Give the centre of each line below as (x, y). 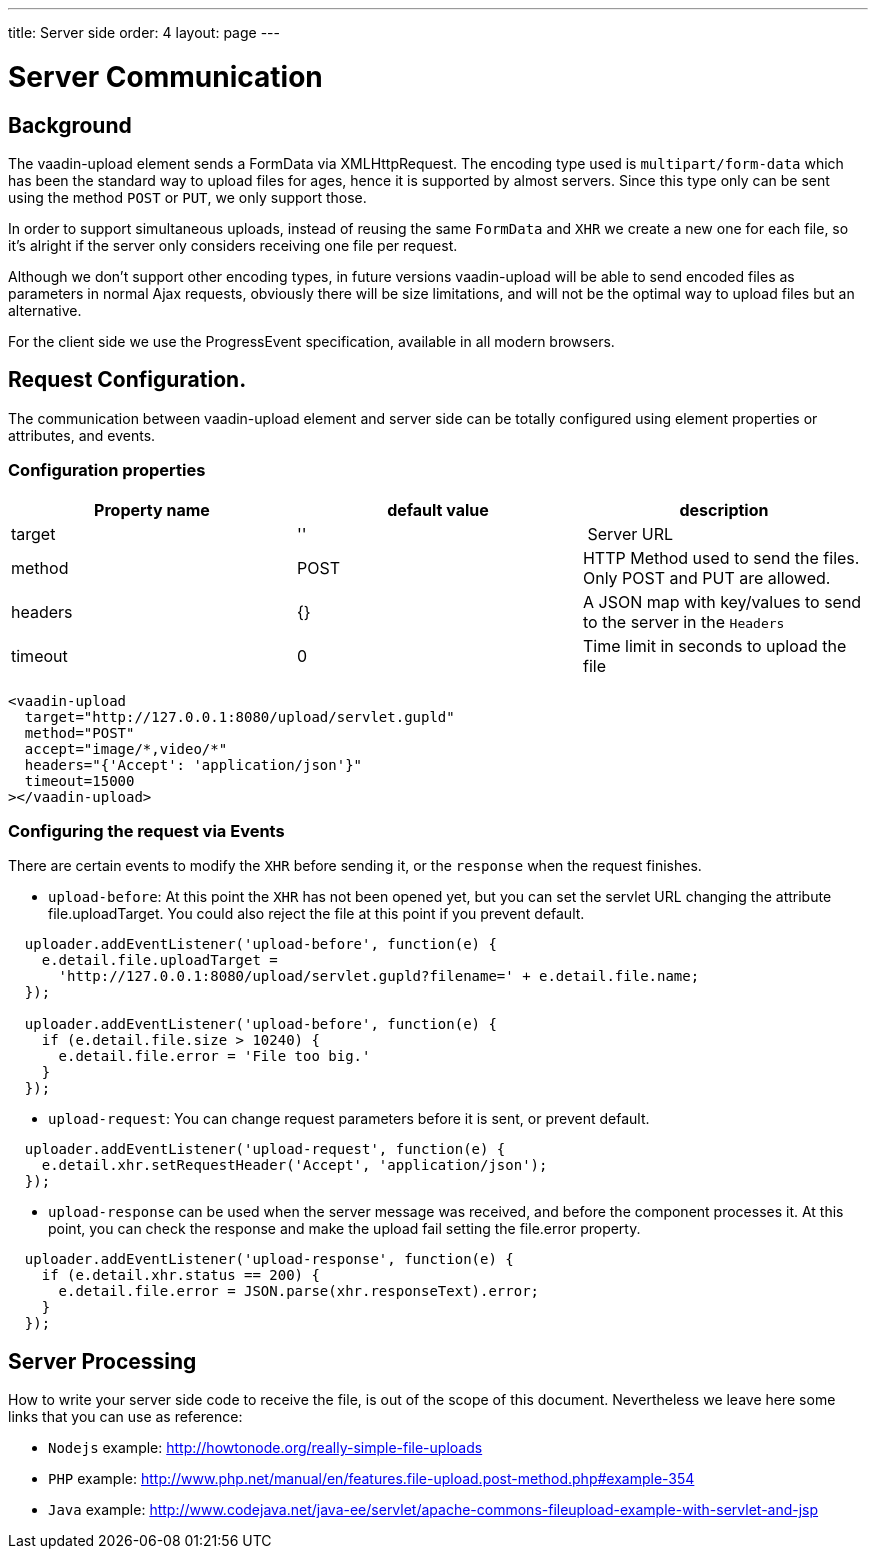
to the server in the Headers (683, 621)
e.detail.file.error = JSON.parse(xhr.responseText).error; (299, 1291)
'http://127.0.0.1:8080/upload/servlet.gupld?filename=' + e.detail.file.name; (379, 976)
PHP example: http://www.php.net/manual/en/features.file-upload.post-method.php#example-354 (371, 1479)
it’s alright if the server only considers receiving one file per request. (233, 245)
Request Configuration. (127, 380)
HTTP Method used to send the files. (721, 557)
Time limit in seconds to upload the (714, 645)
